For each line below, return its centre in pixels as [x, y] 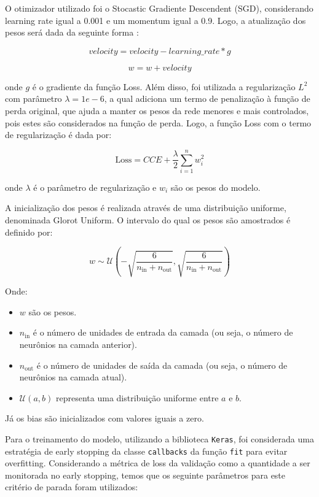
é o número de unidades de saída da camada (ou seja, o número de [162, 365]
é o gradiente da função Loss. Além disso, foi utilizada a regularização [164, 86]
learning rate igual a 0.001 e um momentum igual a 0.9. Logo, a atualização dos [156, 20]
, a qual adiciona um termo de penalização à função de [207, 98]
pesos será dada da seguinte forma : [72, 32]
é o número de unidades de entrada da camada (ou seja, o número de [163, 332]
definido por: [29, 232]
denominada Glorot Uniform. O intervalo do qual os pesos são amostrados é [148, 220]
